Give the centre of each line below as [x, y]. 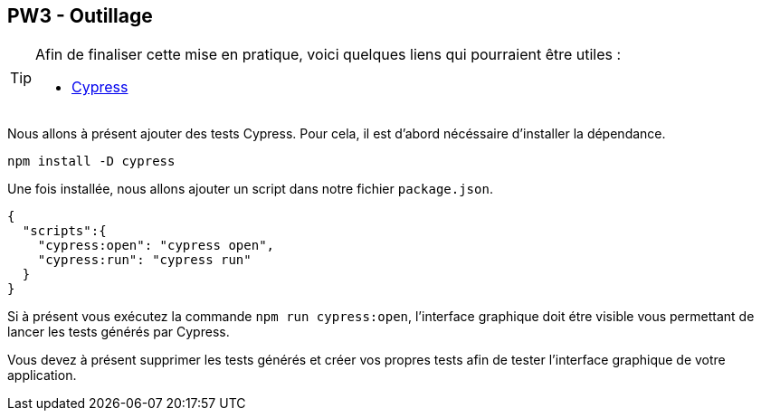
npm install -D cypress [91, 161]
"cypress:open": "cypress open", [156, 246]
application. [42, 375]
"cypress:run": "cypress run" [144, 260]
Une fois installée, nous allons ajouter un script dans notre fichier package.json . [250, 189]
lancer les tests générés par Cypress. [119, 332]
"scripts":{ [64, 231]
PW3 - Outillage [80, 16]
